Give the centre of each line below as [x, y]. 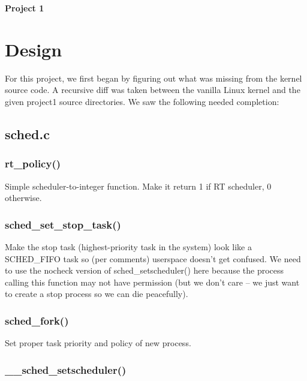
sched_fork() [37, 320]
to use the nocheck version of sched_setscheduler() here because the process [145, 270]
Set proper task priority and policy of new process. [98, 343]
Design [34, 49]
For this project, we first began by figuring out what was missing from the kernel [153, 78]
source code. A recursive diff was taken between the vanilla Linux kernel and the [153, 90]
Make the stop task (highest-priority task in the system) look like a [128, 246]
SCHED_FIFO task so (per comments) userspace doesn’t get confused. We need [153, 258]
